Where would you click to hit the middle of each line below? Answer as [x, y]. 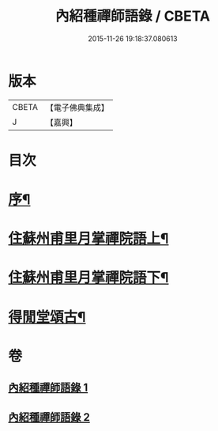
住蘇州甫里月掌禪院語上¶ [88, 239]
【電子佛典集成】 [77, 108]
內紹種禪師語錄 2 [49, 417]
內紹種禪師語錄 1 [48, 388]
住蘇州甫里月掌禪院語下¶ [88, 278]
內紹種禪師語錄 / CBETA [133, 16]
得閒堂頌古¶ [47, 317]
